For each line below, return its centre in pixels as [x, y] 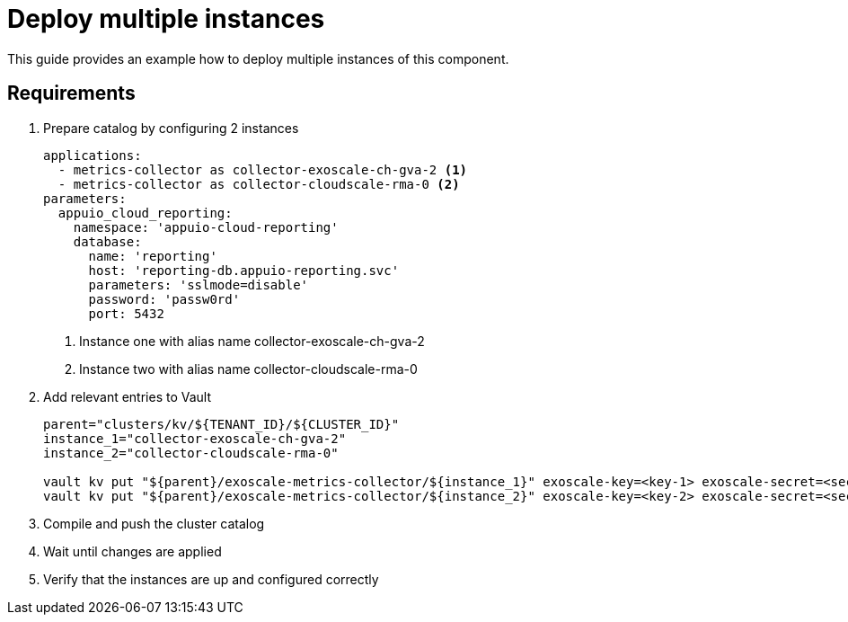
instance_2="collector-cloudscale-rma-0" [191, 453]
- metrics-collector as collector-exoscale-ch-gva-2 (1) [263, 169]
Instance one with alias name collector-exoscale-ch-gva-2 [252, 341]
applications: [93, 155]
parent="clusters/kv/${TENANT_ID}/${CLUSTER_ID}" [221, 424]
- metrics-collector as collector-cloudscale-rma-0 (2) [259, 184]
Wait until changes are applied [132, 551]
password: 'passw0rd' [164, 299]
